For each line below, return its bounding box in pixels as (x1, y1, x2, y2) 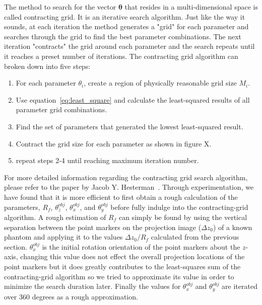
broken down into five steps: (4, 60, 91, 71)
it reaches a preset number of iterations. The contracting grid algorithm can (4, 50, 238, 61)
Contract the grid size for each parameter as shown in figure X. (16, 138, 212, 148)
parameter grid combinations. (16, 104, 107, 115)
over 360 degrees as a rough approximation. (4, 291, 138, 301)
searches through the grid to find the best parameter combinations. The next (4, 31, 242, 41)
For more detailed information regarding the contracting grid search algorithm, (4, 172, 248, 182)
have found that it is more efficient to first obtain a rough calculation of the (4, 191, 238, 202)
